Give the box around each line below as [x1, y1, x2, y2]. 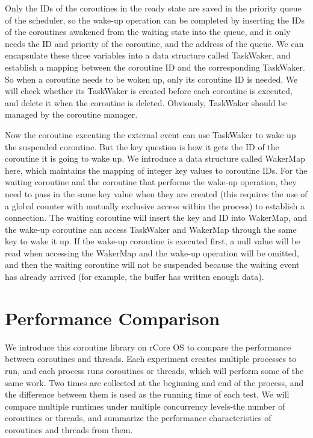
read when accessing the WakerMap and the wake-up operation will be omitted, [5, 246, 299, 259]
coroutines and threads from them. [5, 423, 133, 436]
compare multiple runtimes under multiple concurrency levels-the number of [5, 399, 285, 412]
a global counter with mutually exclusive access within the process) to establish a [5, 199, 305, 212]
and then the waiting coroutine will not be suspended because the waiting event [5, 258, 300, 271]
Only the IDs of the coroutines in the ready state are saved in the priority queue [5, 2, 302, 14]
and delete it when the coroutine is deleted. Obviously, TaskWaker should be [5, 96, 287, 109]
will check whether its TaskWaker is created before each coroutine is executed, [5, 84, 293, 97]
